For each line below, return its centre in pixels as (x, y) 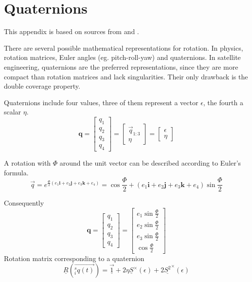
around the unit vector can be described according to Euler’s (150, 163)
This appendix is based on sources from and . (72, 31)
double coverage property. (42, 86)
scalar (13, 112)
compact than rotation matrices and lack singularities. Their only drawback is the (126, 76)
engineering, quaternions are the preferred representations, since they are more (121, 66)
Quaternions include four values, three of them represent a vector (101, 102)
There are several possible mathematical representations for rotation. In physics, (124, 47)
